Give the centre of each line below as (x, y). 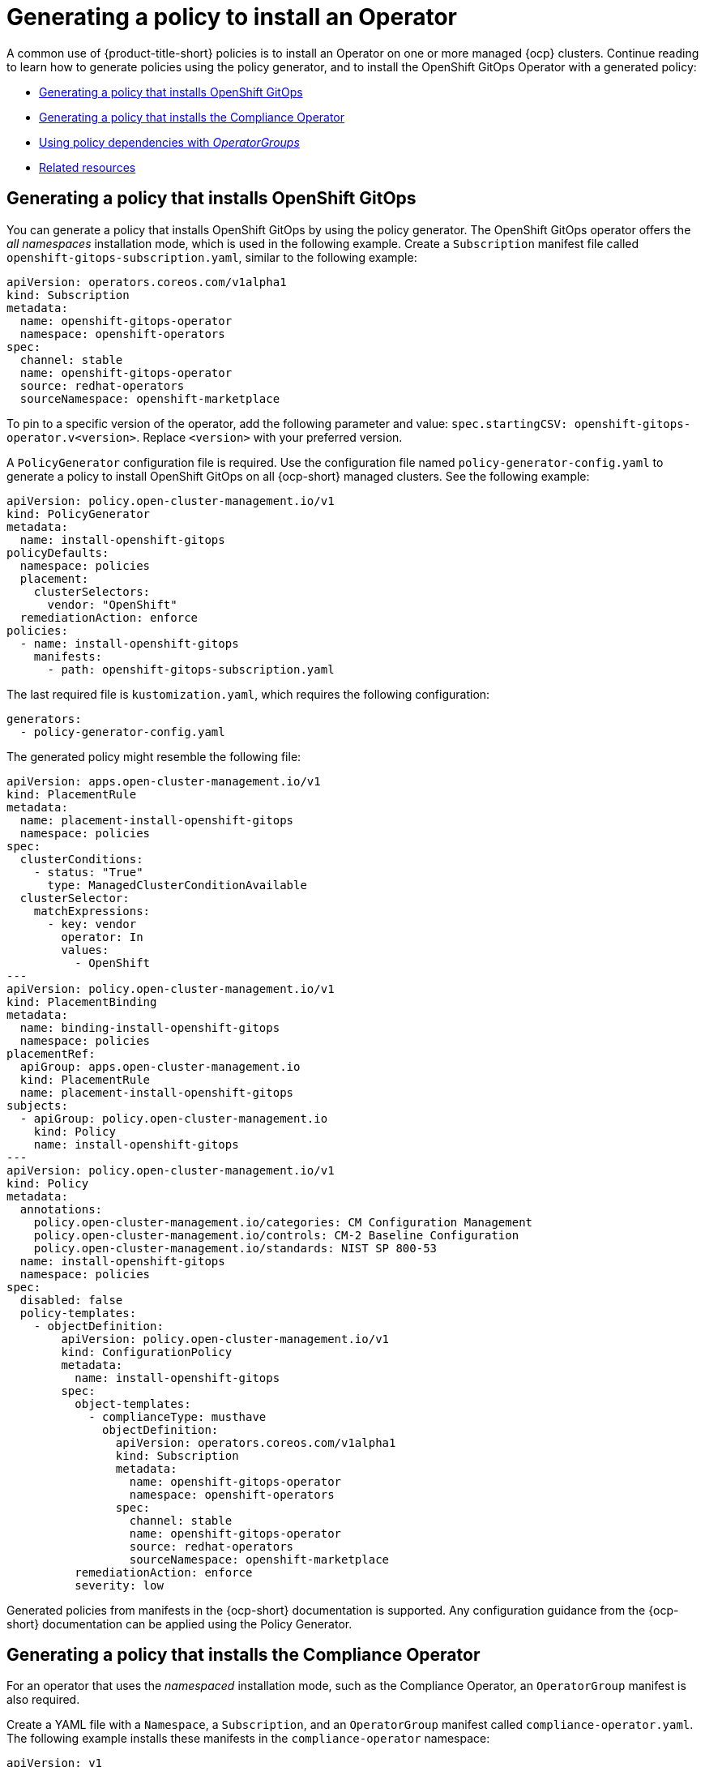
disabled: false (71, 1300)
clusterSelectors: (92, 591)
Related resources (88, 167)
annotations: (61, 1209)
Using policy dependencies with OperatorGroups (169, 142)
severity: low (119, 1585)
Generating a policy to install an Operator (232, 17)
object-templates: (133, 1403)
